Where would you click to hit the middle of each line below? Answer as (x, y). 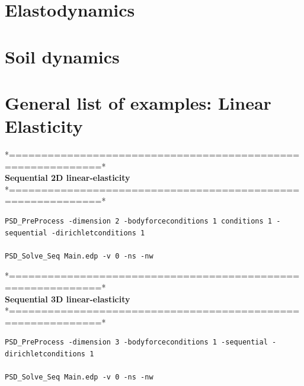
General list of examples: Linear (138, 102)
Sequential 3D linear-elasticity (68, 299)
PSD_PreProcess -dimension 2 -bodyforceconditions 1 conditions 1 (139, 221)
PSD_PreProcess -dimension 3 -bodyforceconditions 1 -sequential (136, 342)
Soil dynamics (62, 56)
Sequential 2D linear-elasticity (68, 178)
